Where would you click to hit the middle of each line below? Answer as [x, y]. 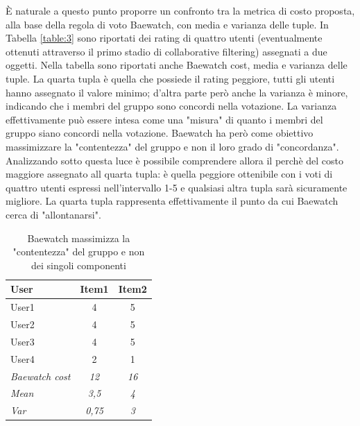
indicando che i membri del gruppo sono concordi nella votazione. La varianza [171, 106]
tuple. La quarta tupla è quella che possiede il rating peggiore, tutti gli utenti [170, 78]
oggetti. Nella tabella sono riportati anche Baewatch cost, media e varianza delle [177, 65]
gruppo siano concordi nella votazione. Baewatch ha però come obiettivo [160, 133]
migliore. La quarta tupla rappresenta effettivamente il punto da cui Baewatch [172, 201]
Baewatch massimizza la [79, 238]
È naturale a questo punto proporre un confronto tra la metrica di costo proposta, [180, 10]
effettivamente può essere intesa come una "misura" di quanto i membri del [164, 119]
